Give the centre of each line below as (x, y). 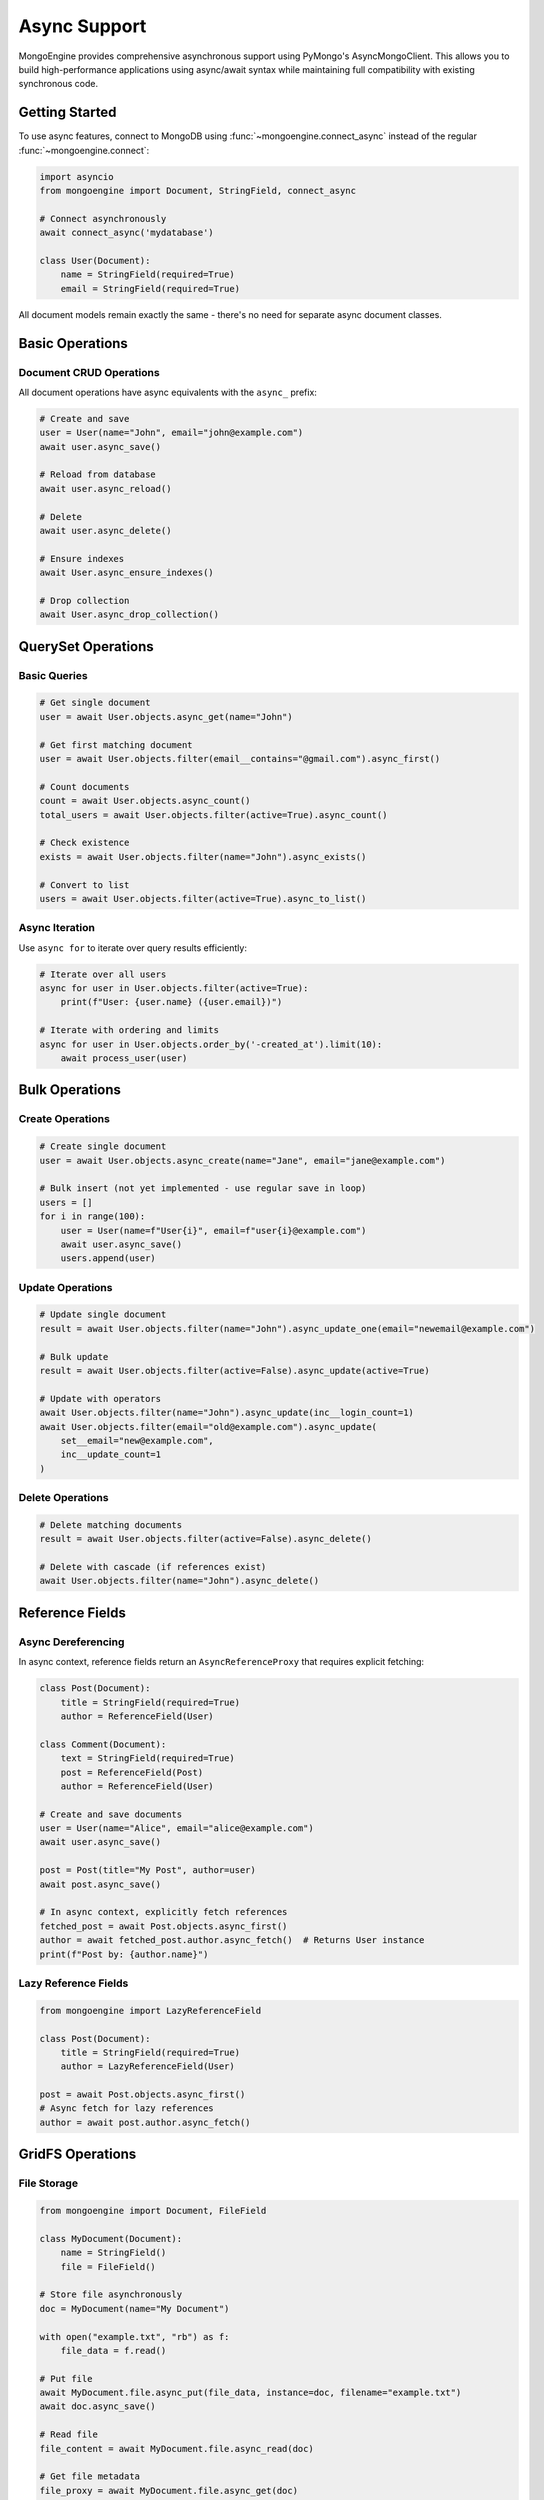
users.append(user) (108, 1258)
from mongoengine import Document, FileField (153, 2211)
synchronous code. (58, 84)
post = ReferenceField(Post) (132, 1772)
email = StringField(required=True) (150, 288)
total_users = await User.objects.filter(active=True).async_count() (213, 814)
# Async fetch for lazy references (126, 2108)
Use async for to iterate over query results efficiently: (132, 947)
